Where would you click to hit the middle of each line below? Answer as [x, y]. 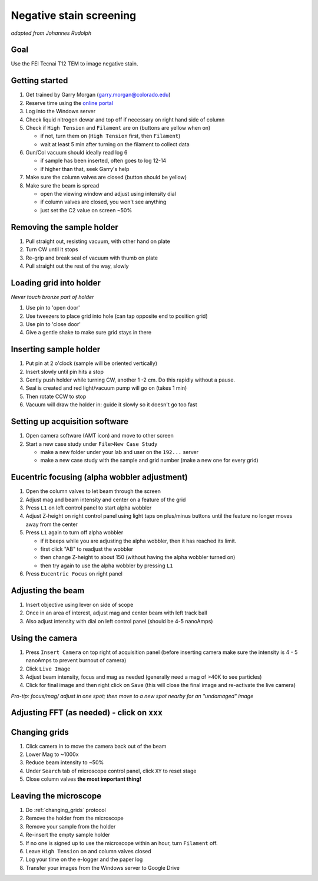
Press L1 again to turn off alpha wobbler [74, 532]
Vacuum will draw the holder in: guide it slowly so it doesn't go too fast [111, 405]
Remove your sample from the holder [71, 826]
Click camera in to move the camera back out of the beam [96, 746]
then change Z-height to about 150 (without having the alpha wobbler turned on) [138, 557]
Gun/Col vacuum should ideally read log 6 [77, 153]
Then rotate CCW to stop [56, 396]
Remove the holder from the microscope [74, 818]
